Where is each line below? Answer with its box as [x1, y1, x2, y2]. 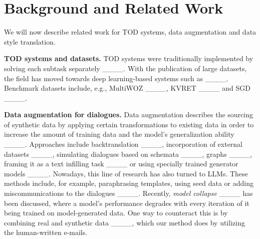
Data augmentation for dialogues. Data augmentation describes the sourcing [4, 109, 253, 120]
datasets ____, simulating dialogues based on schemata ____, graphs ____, [4, 148, 252, 159]
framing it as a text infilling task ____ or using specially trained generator [4, 158, 238, 169]
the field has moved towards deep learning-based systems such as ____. [4, 73, 228, 83]
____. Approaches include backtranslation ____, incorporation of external [4, 139, 243, 149]
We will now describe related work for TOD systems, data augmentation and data [4, 27, 256, 37]
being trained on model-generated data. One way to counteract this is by [4, 207, 228, 218]
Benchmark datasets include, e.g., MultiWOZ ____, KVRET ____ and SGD [4, 83, 250, 93]
